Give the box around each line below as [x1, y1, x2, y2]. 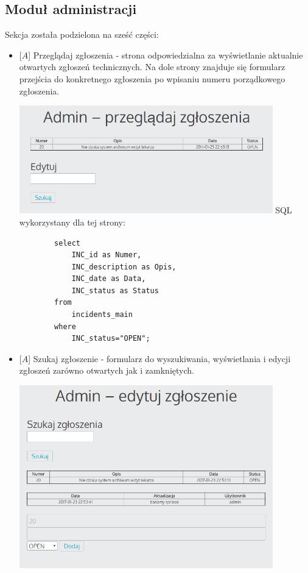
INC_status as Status [71, 286, 159, 295]
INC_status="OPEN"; [71, 334, 150, 343]
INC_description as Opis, [71, 262, 177, 271]
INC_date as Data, [71, 274, 146, 283]
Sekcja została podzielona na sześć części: [5, 28, 159, 41]
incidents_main [71, 310, 133, 319]
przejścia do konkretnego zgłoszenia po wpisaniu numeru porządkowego [19, 72, 285, 85]
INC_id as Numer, [71, 251, 142, 260]
